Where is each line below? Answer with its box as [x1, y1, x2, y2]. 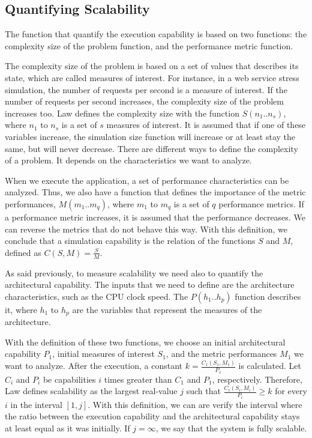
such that [186, 385, 221, 397]
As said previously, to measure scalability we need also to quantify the [5, 266, 263, 279]
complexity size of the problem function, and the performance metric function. [5, 39, 293, 52]
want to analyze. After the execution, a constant [5, 359, 183, 372]
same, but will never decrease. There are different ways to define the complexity [5, 142, 298, 154]
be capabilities [43, 373, 96, 385]
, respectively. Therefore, [212, 373, 302, 385]
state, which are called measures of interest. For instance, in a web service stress [5, 71, 299, 84]
